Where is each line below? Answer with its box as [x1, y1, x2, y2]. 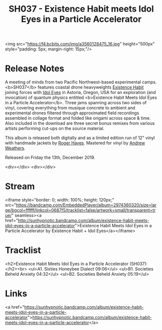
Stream [5, 181, 35, 192]
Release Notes [5, 63, 64, 74]
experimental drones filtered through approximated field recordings [5, 110, 139, 116]
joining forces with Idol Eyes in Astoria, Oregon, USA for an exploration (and [5, 90, 156, 95]
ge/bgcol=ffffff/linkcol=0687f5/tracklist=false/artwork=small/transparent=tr [5, 207, 156, 213]
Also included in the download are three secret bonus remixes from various [5, 120, 155, 126]
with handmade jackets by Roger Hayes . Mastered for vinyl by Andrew [5, 140, 145, 146]
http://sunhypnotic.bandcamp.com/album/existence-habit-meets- [17, 218, 149, 223]
